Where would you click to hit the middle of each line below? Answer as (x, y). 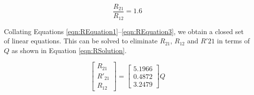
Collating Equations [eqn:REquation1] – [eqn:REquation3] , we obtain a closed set (124, 31)
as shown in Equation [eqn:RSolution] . (69, 50)
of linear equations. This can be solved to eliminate (81, 41)
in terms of (233, 41)
